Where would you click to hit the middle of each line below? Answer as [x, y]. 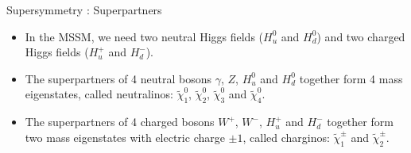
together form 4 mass [351, 78]
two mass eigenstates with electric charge [125, 137]
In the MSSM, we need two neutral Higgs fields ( [144, 36]
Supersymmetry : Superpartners [84, 10]
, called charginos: [286, 137]
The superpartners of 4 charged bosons [120, 122]
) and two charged [361, 36]
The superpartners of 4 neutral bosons [118, 78]
